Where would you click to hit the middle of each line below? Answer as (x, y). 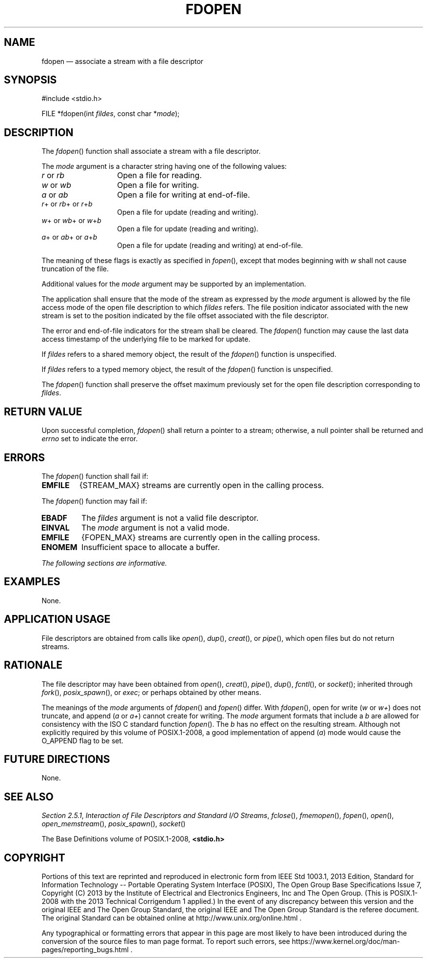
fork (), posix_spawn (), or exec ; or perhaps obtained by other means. (151, 692)
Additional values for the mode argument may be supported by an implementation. (174, 284)
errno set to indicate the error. (90, 439)
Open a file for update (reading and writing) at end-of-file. (210, 246)
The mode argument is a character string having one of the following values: (164, 166)
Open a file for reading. (159, 175)
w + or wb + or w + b (71, 221)
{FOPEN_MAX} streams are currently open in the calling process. (201, 537)
